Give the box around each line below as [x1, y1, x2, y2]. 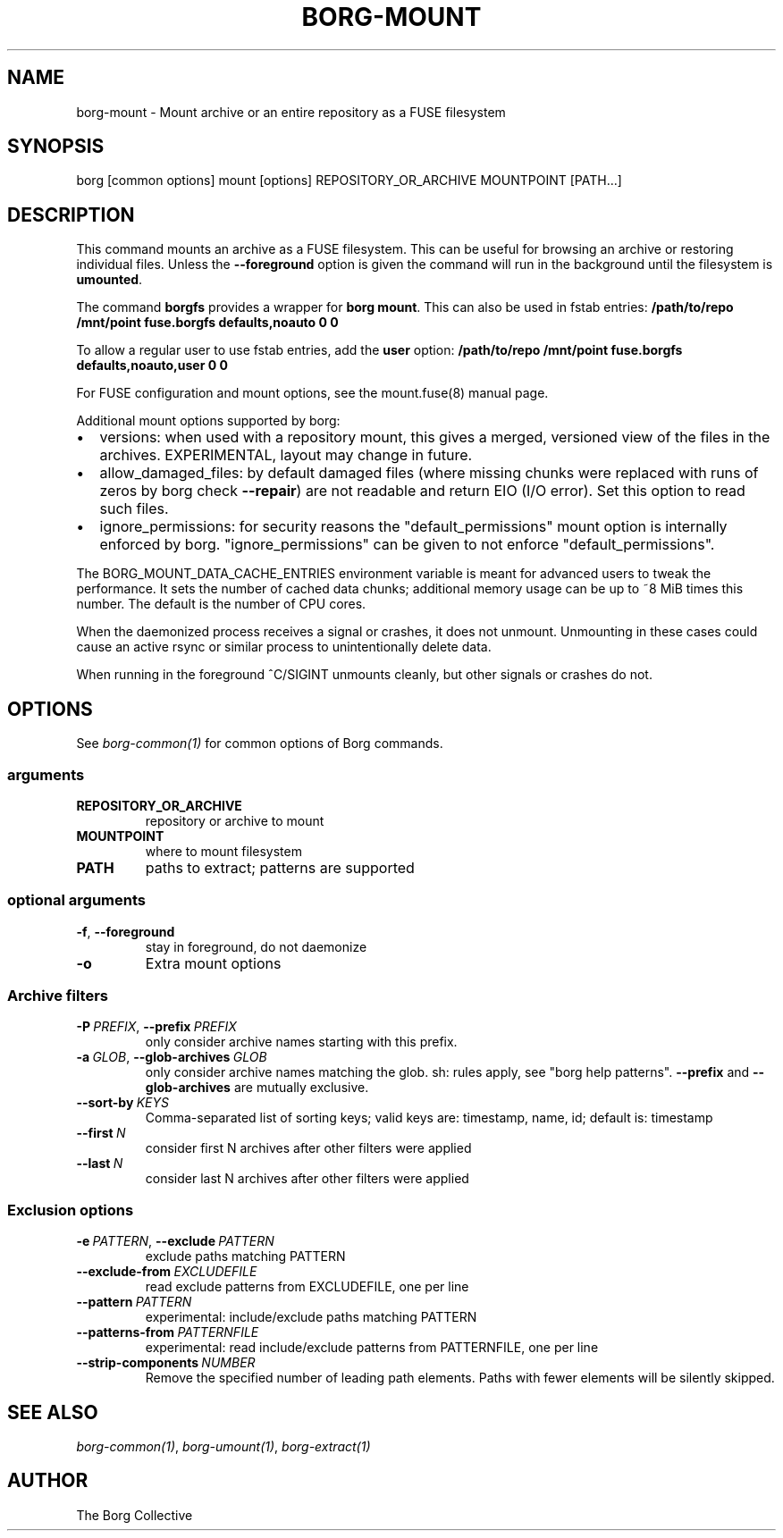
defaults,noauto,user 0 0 [76, 357, 228, 374]
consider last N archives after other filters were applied [145, 1171, 469, 1187]
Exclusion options [7, 1200, 134, 1219]
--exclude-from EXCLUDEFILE [76, 1264, 257, 1280]
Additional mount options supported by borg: [76, 413, 341, 429]
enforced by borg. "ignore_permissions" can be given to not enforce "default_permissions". [99, 535, 715, 554]
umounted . [76, 272, 143, 288]
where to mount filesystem [145, 843, 302, 859]
